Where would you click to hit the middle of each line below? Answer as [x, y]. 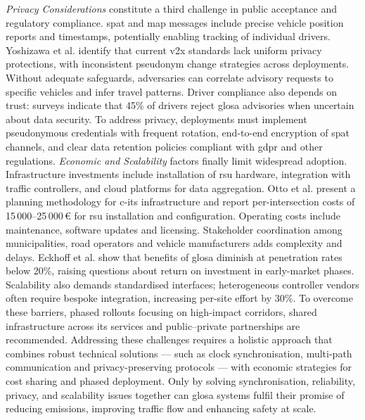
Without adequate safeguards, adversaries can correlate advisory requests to [169, 77]
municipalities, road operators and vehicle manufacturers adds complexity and [174, 243]
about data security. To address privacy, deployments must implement [156, 119]
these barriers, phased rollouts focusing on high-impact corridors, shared [161, 312]
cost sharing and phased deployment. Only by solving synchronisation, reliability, [180, 381]
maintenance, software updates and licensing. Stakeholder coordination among [174, 229]
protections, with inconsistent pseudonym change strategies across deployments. [178, 64]
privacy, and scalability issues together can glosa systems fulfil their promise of [175, 394]
